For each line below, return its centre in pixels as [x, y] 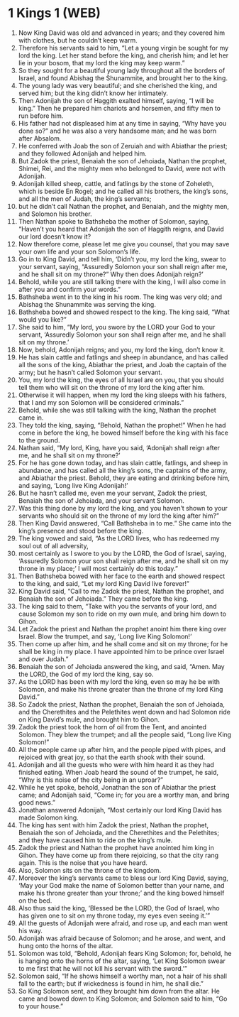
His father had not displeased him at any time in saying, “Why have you [122, 123]
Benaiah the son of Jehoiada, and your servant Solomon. [101, 500]
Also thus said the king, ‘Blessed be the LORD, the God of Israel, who [119, 908]
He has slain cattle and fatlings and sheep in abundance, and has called [123, 357]
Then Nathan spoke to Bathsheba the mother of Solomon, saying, [114, 221]
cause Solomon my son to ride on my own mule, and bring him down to [122, 614]
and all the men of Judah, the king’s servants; [85, 198]
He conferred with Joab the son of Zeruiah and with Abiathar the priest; [123, 146]
